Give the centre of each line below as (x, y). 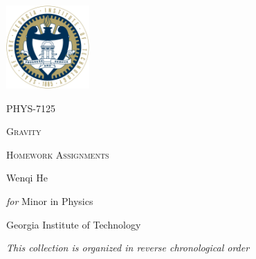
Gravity (24, 131)
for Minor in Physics (50, 200)
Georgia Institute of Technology (74, 224)
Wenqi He (27, 178)
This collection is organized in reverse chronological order (128, 248)
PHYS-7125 (31, 108)
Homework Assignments (58, 154)
